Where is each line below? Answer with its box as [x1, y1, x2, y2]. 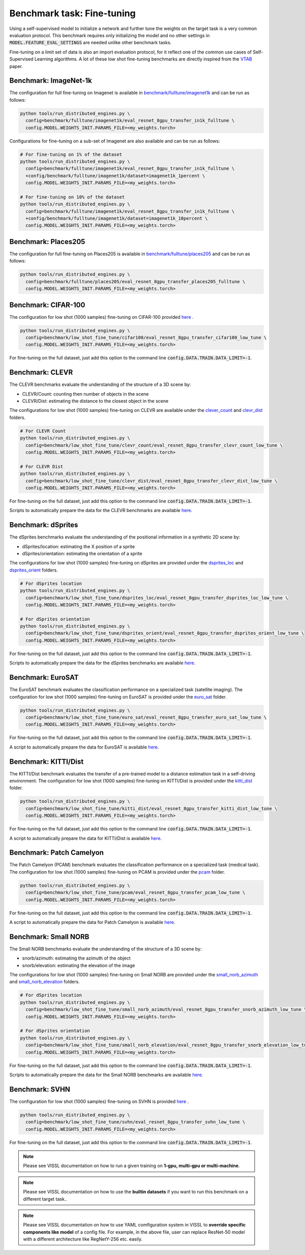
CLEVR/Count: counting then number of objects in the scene [22, 391, 149, 397]
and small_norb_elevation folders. [9, 979, 80, 985]
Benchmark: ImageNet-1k [9, 76, 93, 85]
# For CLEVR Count [20, 428, 66, 434]
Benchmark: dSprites [9, 521, 78, 529]
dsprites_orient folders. [9, 567, 58, 573]
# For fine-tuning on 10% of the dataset [20, 194, 125, 200]
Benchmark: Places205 [9, 237, 85, 246]
